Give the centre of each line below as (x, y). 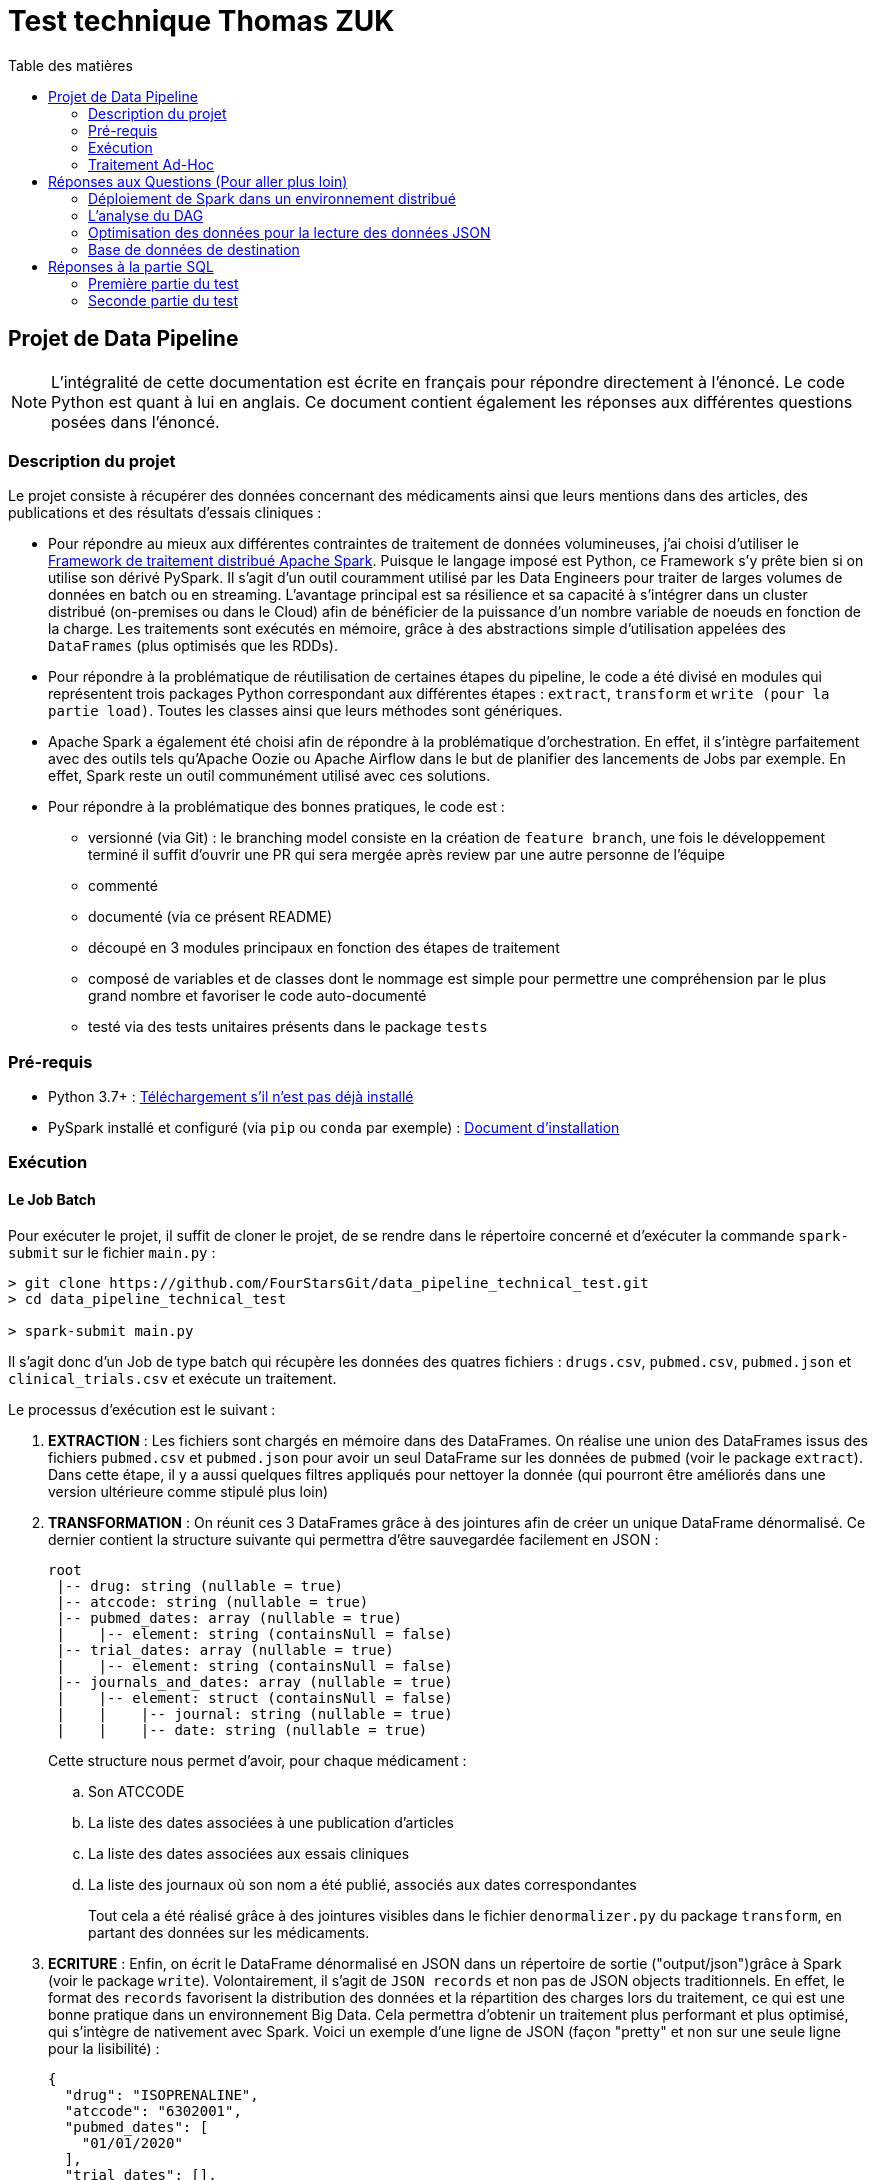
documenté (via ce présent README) (210, 917)
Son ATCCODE (136, 1791)
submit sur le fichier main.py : (112, 1252)
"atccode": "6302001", (153, 2110)
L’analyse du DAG (146, 215)
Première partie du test (163, 283)
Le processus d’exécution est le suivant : (142, 1409)
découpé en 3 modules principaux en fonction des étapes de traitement (324, 948)
